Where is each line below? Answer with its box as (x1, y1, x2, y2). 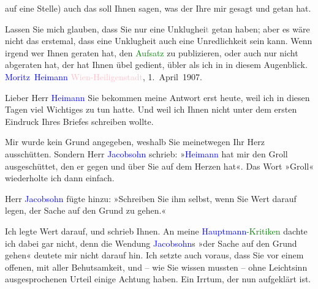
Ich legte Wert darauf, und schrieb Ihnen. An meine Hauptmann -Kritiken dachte (5, 224, 308, 237)
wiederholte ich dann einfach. (5, 171, 115, 184)
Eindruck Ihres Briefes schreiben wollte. (5, 114, 154, 127)
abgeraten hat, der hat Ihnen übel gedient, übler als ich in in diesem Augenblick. (5, 58, 308, 71)
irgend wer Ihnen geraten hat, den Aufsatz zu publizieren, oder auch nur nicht (5, 46, 298, 59)
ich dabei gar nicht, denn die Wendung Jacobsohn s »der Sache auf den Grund (5, 236, 297, 249)
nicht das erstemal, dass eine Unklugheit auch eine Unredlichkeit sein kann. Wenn (5, 34, 312, 47)
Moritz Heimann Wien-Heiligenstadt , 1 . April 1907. (5, 70, 202, 83)
